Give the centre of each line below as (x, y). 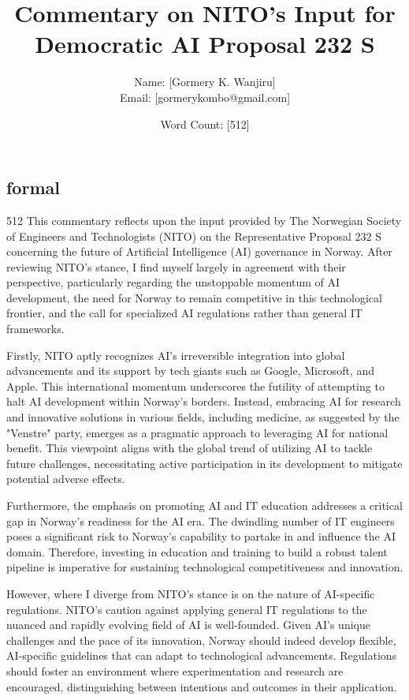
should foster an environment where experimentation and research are (175, 670)
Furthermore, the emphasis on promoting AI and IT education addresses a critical (204, 505)
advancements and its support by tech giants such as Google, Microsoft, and (190, 371)
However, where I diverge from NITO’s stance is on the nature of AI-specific (191, 593)
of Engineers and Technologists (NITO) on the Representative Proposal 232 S (194, 236)
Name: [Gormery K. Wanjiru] (205, 82)
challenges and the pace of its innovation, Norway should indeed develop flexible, (201, 640)
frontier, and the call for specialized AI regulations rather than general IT (184, 313)
